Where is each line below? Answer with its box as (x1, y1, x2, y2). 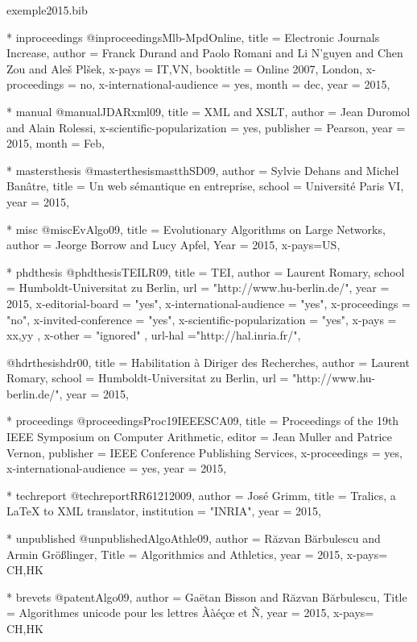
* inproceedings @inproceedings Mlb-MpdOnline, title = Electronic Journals (6, 28, 380, 45)
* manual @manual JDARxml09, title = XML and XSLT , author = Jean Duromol (6, 102, 411, 119)
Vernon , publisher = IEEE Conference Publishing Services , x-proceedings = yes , (6, 444, 403, 461)
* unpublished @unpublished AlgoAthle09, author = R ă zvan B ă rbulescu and (6, 530, 381, 547)
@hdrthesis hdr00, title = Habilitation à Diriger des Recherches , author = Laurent (6, 353, 410, 370)
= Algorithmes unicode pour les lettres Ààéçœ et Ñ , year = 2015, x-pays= (6, 604, 374, 621)
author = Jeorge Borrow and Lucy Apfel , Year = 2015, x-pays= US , (6, 236, 341, 253)
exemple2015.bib (6, 2, 88, 18)
